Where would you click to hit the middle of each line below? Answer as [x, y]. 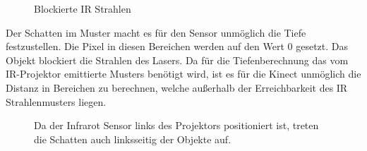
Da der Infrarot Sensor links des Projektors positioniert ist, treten [176, 125]
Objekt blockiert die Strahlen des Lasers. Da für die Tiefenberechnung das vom [177, 60]
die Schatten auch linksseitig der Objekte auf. [133, 139]
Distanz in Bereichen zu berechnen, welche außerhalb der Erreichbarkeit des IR [177, 87]
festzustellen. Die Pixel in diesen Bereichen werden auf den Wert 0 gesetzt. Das [177, 46]
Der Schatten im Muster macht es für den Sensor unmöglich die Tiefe [156, 32]
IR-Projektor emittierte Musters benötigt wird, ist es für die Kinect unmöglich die [183, 74]
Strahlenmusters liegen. [56, 101]
